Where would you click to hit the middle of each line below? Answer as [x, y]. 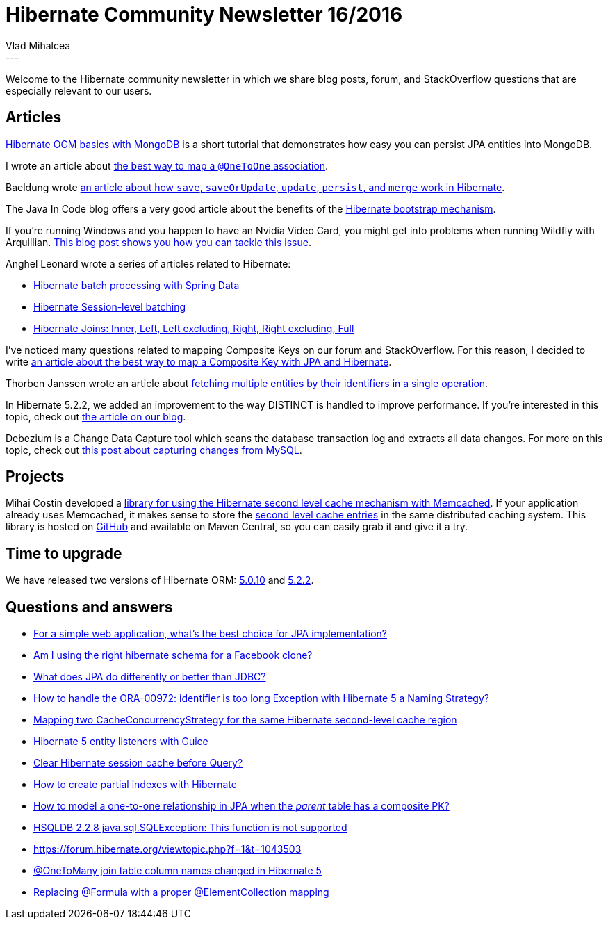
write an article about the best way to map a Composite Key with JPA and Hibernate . [199, 361]
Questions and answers [89, 607]
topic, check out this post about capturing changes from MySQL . [154, 450]
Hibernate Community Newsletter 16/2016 [204, 15]
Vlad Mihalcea [38, 45]
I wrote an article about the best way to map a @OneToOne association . [167, 165]
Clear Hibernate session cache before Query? [138, 763]
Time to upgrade [64, 553]
